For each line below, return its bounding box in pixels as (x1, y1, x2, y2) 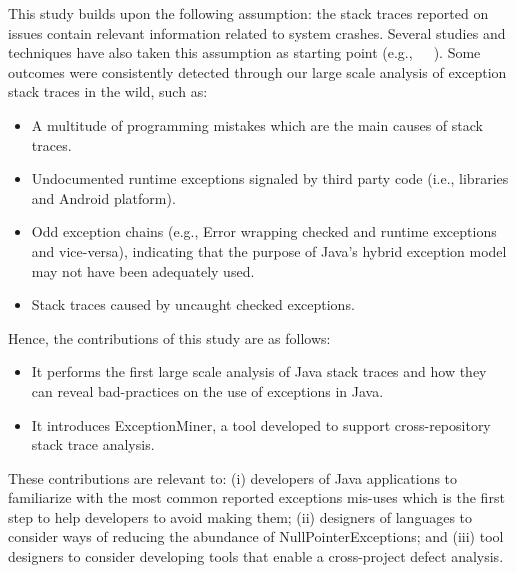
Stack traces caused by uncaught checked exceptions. (31, 294, 355, 315)
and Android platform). (31, 187, 176, 208)
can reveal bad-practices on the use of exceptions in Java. (31, 380, 384, 401)
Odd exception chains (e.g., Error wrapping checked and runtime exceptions (31, 221, 497, 242)
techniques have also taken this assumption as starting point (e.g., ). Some (8, 42, 481, 63)
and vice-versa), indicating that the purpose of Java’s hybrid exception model (31, 240, 507, 261)
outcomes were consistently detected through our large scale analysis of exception (8, 61, 507, 82)
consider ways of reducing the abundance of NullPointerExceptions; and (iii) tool (8, 526, 504, 547)
